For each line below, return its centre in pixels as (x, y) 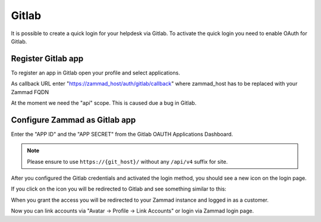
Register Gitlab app (47, 59)
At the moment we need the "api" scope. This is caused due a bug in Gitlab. (104, 103)
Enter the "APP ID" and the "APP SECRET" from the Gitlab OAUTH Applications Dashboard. (122, 134)
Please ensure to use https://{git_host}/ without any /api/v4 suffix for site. (128, 161)
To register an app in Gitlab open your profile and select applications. (96, 73)
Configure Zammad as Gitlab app (73, 120)
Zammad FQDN (30, 92)
